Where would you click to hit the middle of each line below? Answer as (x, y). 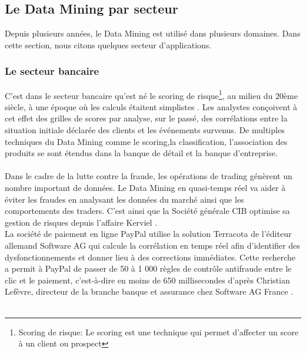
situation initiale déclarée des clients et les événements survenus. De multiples (145, 130)
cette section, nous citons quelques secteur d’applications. (108, 44)
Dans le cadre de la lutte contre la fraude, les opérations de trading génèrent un (149, 176)
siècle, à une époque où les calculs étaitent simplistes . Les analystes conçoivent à (151, 106)
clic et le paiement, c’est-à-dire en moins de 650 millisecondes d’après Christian (147, 280)
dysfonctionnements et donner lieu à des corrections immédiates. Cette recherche (150, 257)
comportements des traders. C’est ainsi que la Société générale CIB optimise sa (147, 211)
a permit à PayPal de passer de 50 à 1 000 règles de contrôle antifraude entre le (148, 268)
